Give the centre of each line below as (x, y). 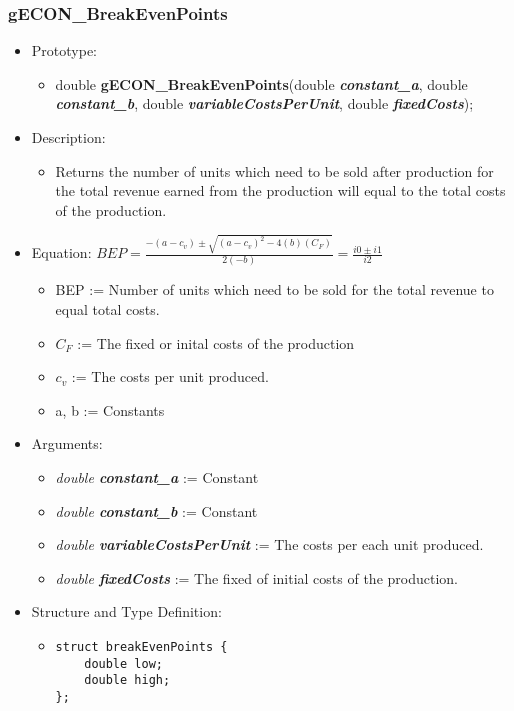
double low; (123, 663)
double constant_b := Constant (156, 510)
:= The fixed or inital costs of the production (216, 342)
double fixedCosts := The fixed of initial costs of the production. (256, 577)
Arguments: (67, 443)
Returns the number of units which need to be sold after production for (274, 170)
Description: (68, 137)
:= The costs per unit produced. (170, 376)
